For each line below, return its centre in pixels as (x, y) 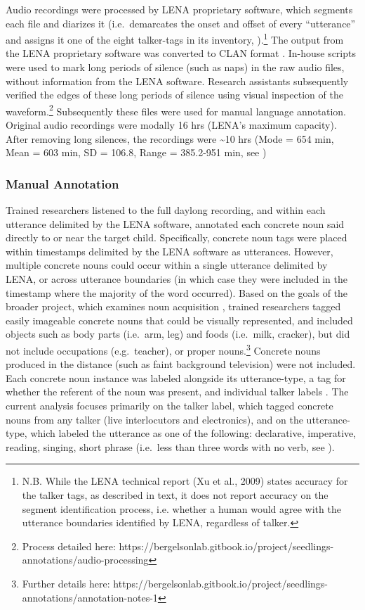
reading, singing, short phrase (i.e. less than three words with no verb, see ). (170, 446)
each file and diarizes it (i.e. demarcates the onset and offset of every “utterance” (181, 23)
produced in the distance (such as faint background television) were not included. (181, 364)
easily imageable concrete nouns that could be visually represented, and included (179, 320)
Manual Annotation (62, 183)
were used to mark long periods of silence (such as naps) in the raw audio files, (175, 67)
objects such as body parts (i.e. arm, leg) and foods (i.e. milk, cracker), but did (178, 334)
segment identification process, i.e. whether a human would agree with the (181, 508)
